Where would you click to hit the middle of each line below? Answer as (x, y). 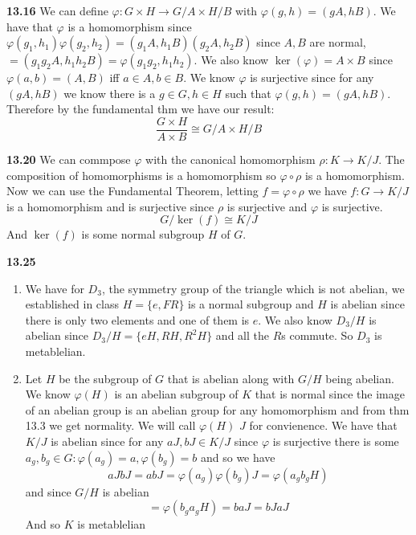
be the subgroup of (105, 378)
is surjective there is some (336, 441)
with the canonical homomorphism (230, 159)
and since (48, 491)
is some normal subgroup (143, 234)
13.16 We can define (57, 10)
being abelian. (360, 378)
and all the (242, 335)
